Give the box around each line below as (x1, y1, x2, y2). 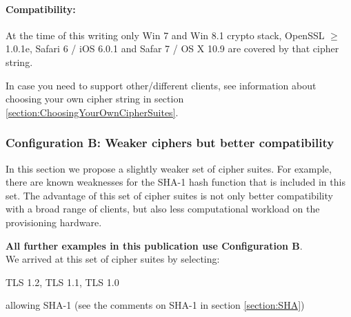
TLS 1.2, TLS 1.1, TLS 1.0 (6, 274, 119, 289)
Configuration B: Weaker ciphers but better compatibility (6, 134, 334, 151)
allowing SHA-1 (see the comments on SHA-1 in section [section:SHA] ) (6, 298, 305, 312)
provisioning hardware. (6, 215, 102, 229)
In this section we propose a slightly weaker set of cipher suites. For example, (6, 161, 332, 175)
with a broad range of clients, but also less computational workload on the (6, 201, 320, 216)
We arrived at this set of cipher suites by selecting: (6, 252, 220, 266)
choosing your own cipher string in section (6, 91, 184, 106)
